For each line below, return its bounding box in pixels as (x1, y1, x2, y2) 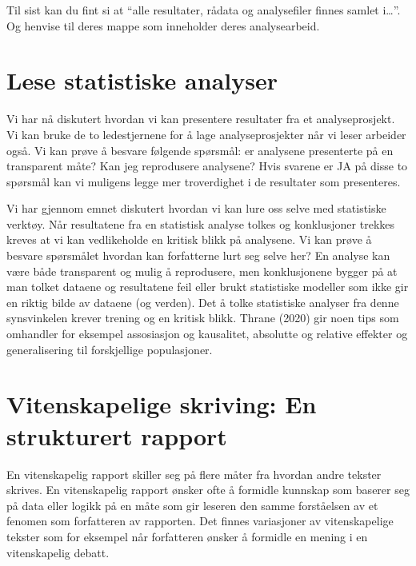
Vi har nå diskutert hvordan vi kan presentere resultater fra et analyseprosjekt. (6, 110, 395, 127)
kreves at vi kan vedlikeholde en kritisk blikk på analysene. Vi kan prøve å (6, 231, 372, 248)
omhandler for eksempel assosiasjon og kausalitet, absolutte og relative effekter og (6, 325, 408, 342)
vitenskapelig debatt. (6, 544, 110, 560)
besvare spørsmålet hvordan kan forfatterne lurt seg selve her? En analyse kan (6, 247, 390, 264)
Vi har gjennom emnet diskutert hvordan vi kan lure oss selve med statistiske (6, 200, 386, 217)
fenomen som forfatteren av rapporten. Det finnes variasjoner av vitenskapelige (6, 512, 394, 529)
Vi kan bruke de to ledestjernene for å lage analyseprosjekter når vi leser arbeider (6, 126, 406, 142)
